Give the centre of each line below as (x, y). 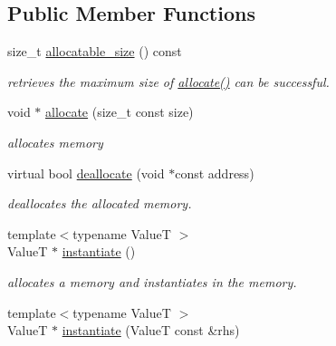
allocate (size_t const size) (120, 112)
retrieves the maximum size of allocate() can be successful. (168, 81)
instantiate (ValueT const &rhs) (151, 330)
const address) (215, 173)
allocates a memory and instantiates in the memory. (152, 281)
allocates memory (55, 142)
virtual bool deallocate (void (86, 173)
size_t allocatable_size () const (95, 51)
